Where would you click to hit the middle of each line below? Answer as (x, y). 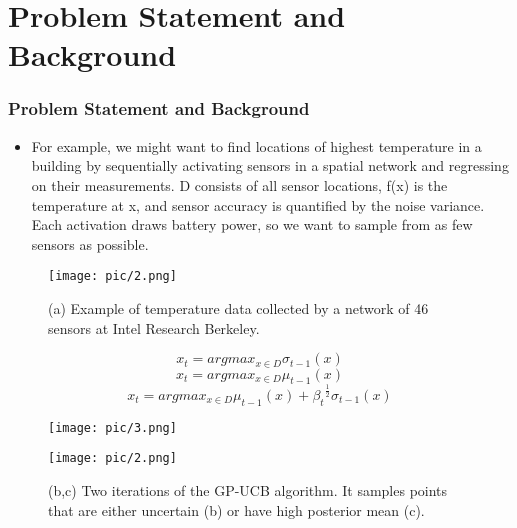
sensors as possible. (90, 243)
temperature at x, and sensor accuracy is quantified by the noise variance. (258, 204)
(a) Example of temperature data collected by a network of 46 (238, 308)
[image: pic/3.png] (112, 427)
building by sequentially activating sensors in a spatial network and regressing (270, 165)
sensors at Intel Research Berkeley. (154, 327)
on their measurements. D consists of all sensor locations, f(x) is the (239, 184)
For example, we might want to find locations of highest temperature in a (256, 145)
